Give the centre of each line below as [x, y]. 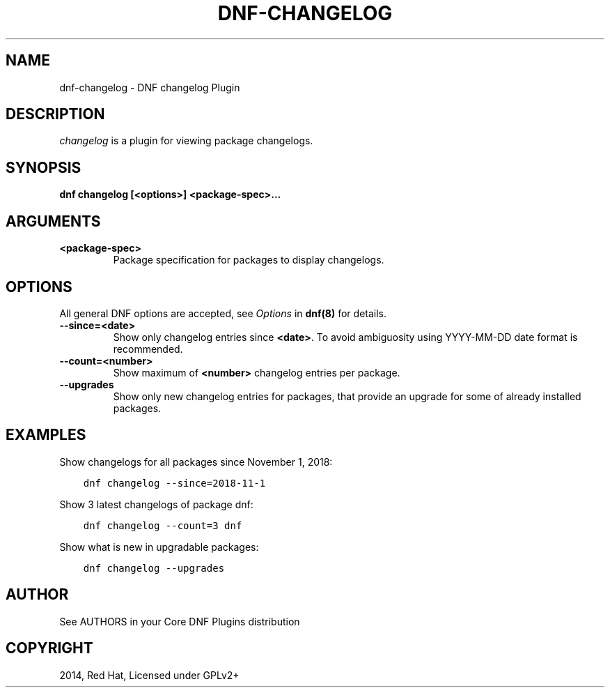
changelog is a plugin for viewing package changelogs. [186, 141]
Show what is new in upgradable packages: [159, 547]
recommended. [148, 349]
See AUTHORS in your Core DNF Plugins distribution [180, 621]
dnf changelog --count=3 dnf [163, 525]
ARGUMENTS [53, 221]
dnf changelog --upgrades [154, 568]
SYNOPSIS [44, 167]
